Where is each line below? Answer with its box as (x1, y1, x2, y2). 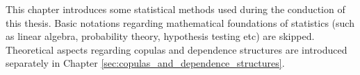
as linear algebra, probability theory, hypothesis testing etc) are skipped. (6, 29, 315, 43)
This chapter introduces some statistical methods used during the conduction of (6, 2, 345, 16)
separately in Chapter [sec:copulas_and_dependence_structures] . (6, 56, 285, 70)
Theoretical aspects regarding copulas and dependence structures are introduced (6, 42, 347, 56)
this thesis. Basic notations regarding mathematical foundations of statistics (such (6, 15, 354, 30)
